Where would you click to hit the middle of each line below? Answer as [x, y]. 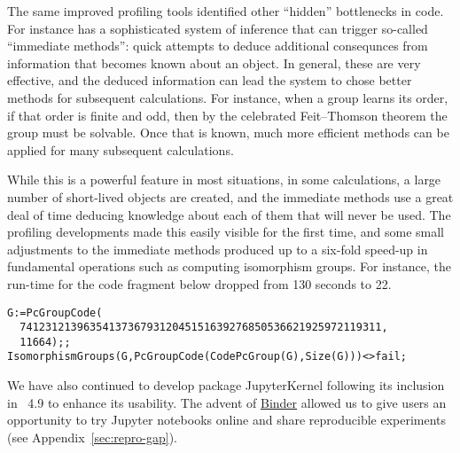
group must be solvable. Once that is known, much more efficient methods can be [228, 133]
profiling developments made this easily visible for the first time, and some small [226, 232]
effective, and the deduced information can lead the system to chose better [210, 80]
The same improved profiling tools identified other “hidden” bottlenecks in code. [226, 11]
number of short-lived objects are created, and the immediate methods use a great [230, 196]
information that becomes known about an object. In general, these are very [214, 62]
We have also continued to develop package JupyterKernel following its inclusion [226, 385]
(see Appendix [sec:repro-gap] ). [92, 437]
